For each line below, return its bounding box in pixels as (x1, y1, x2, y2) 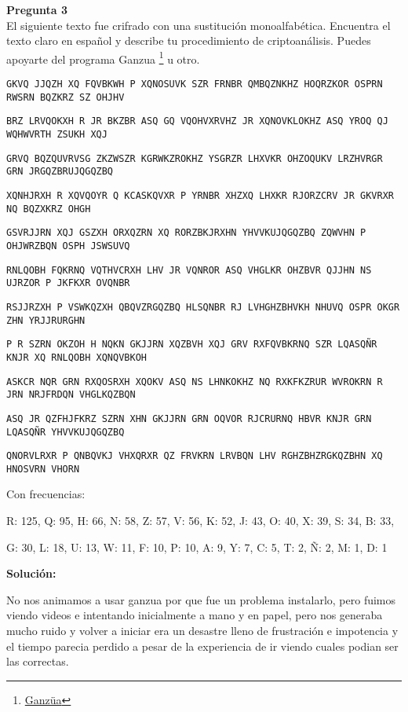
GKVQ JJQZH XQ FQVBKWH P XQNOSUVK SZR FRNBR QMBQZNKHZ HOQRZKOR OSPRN (6, 79, 383, 90)
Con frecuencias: (6, 486, 86, 502)
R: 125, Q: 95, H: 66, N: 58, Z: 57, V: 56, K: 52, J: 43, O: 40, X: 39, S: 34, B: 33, (6, 512, 395, 529)
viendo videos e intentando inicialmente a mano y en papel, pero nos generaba (6, 607, 383, 623)
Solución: (6, 565, 56, 582)
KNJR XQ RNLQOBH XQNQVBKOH (6, 351, 147, 363)
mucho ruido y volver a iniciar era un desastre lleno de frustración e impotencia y (6, 622, 399, 639)
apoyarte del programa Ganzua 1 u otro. (6, 48, 200, 67)
